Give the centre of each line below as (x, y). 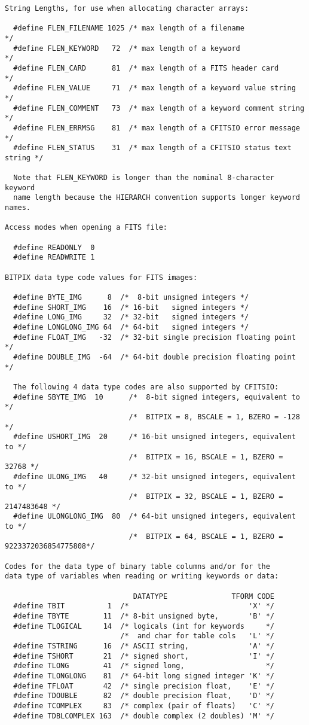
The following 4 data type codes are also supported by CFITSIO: (146, 387)
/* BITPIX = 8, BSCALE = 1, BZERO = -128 (214, 417)
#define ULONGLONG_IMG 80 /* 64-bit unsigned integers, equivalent (154, 517)
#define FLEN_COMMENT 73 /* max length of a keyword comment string (159, 108)
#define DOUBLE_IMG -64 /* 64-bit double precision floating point (154, 357)
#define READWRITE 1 (54, 258)
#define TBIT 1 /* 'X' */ (144, 606)
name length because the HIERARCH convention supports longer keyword (157, 198)
